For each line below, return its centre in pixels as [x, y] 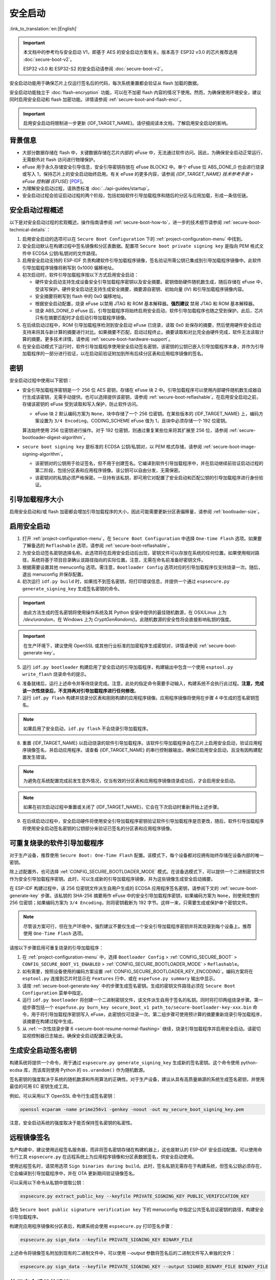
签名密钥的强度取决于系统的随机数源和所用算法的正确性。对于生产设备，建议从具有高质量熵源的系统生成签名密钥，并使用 [137, 1079]
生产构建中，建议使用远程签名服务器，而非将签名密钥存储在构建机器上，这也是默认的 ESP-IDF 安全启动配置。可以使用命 [136, 1149]
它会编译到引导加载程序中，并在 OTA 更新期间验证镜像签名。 [73, 1173]
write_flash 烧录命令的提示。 [56, 674]
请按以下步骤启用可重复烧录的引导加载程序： [56, 948]
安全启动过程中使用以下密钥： [41, 380]
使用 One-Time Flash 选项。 [55, 933]
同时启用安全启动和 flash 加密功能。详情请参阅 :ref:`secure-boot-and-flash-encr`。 [97, 99]
